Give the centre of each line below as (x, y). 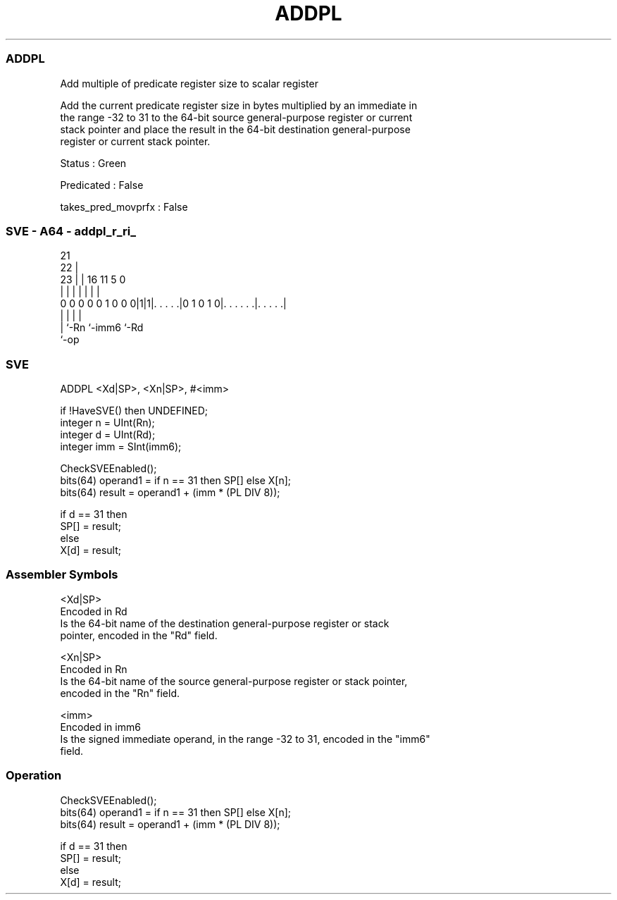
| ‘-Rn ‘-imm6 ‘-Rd (102, 328)
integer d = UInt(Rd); (108, 434)
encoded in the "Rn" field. (120, 693)
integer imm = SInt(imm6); (121, 446)
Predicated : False (102, 185)
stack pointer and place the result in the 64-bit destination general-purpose (235, 129)
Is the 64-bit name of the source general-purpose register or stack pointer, (234, 681)
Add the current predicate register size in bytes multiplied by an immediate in (239, 105)
